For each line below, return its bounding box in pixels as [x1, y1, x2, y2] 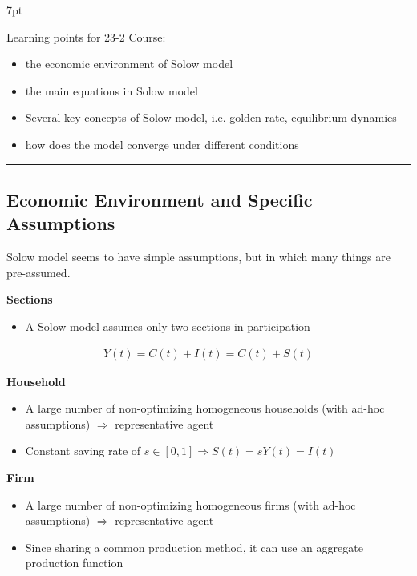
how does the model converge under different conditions [25, 135, 299, 152]
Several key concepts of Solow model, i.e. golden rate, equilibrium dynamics [25, 109, 397, 126]
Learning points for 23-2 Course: [6, 28, 166, 45]
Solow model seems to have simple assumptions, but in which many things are [6, 248, 391, 265]
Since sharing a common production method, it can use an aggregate [25, 538, 363, 555]
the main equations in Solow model [25, 82, 198, 99]
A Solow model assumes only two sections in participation [25, 317, 310, 334]
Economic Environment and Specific [6, 187, 313, 211]
